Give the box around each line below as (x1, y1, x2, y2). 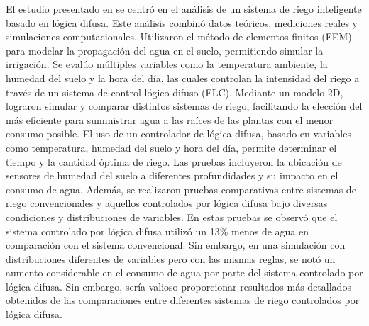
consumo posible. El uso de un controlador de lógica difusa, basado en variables (6, 126, 351, 141)
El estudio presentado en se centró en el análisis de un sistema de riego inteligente (6, 1, 362, 16)
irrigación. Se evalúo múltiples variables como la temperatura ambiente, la (6, 57, 328, 72)
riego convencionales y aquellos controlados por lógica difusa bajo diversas (6, 196, 328, 210)
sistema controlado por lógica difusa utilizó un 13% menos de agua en (6, 223, 309, 238)
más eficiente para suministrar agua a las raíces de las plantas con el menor (6, 112, 334, 127)
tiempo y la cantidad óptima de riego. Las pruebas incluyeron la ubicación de (6, 154, 342, 169)
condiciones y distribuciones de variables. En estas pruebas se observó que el (6, 209, 338, 224)
